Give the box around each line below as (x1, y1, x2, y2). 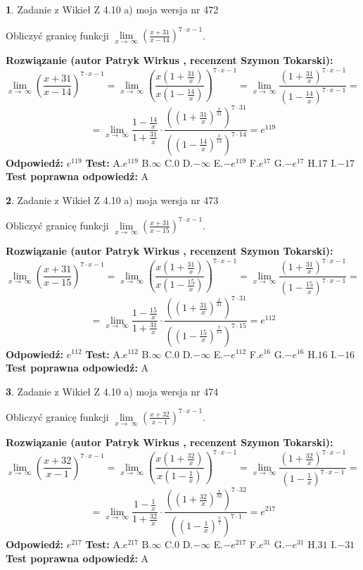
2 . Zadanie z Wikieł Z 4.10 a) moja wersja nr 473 (6, 192, 219, 207)
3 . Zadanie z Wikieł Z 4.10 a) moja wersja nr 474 (6, 384, 219, 398)
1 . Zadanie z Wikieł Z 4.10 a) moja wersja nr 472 (6, 2, 219, 16)
